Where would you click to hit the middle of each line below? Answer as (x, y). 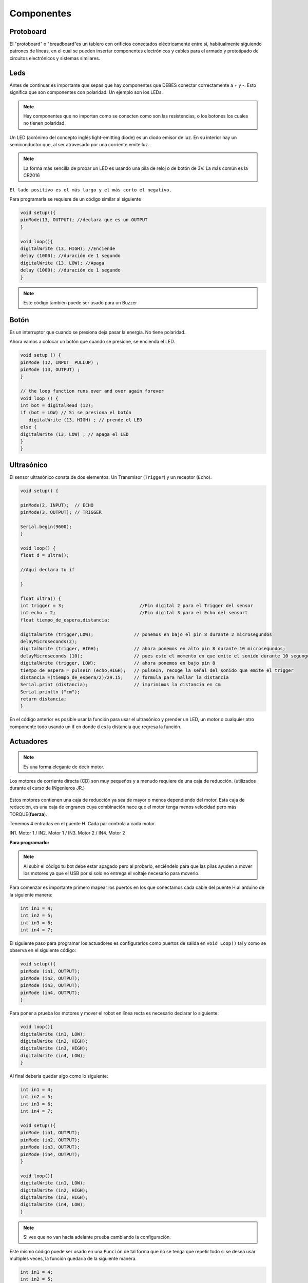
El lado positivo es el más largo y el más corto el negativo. (91, 190)
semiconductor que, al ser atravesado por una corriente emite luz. (79, 145)
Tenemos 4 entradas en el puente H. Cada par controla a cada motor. (83, 823)
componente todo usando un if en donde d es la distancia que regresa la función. (95, 727)
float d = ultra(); (45, 555)
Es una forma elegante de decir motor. (64, 767)
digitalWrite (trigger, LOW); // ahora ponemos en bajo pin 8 (118, 663)
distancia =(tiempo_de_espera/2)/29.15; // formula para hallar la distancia (124, 677)
